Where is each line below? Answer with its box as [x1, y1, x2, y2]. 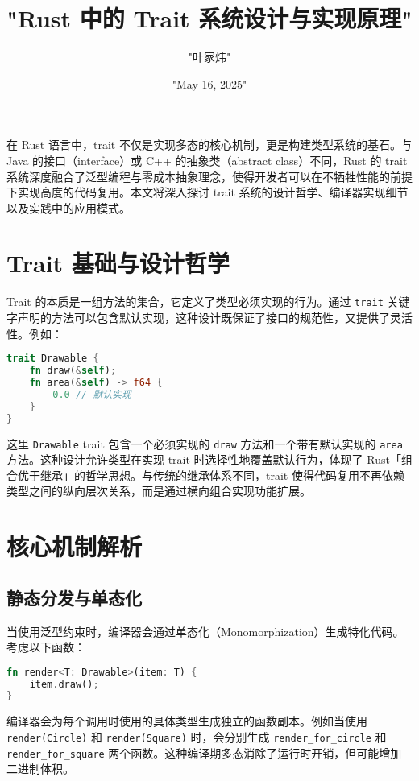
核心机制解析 [6, 530, 143, 563]
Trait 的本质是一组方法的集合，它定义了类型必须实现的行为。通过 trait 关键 [6, 293, 410, 310]
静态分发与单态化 [6, 585, 142, 610]
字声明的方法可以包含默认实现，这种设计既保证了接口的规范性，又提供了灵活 [6, 309, 413, 326]
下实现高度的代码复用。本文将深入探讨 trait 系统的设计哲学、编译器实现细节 [6, 184, 409, 200]
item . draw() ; [29, 678, 99, 690]
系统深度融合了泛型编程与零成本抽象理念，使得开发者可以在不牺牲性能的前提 [6, 167, 413, 184]
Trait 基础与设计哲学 [6, 246, 230, 279]
